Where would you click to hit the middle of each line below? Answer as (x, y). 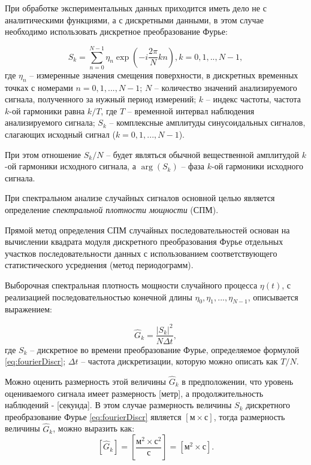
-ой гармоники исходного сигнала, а (70, 166)
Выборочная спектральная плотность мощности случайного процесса (131, 285)
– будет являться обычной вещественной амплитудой (203, 154)
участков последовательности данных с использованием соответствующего (141, 253)
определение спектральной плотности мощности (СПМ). (112, 210)
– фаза (193, 166)
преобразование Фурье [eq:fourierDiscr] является (93, 416)
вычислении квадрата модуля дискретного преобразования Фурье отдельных (144, 241)
